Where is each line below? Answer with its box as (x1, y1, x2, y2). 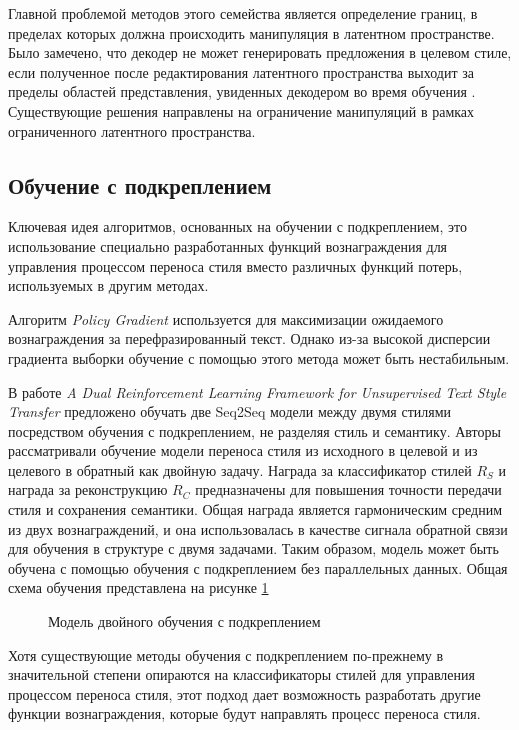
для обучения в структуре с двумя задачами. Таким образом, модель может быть (8, 538, 499, 559)
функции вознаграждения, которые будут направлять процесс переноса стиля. (8, 703, 481, 724)
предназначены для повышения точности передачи (195, 479, 502, 500)
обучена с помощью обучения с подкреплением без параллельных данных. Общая (8, 557, 508, 578)
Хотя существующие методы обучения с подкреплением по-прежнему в (8, 644, 444, 665)
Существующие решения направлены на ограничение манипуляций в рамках (8, 100, 475, 121)
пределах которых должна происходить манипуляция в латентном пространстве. (8, 22, 495, 43)
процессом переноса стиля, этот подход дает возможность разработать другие (8, 683, 481, 704)
